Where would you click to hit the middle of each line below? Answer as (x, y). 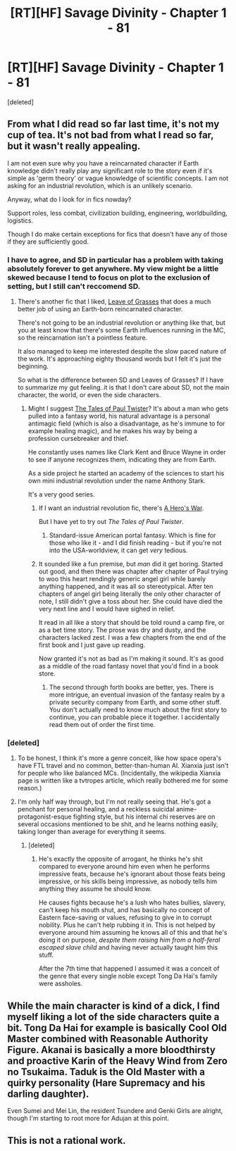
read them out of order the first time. (102, 725)
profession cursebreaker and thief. (78, 439)
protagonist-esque (44, 817)
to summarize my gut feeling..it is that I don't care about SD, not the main (123, 387)
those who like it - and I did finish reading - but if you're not (135, 543)
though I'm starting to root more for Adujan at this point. (88, 1119)
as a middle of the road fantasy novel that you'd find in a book (129, 666)
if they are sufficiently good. (48, 242)
